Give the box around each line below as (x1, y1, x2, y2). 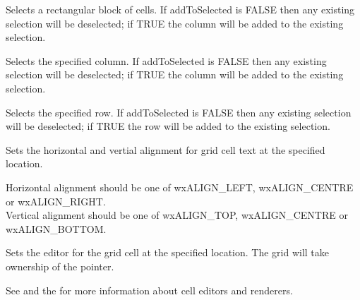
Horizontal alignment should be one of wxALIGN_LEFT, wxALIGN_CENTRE (6, 179, 354, 194)
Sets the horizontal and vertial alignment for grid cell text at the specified (6, 142, 325, 157)
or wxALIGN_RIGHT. (6, 193, 106, 208)
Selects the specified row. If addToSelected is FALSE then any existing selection (6, 104, 352, 119)
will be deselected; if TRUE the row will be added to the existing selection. (6, 119, 330, 133)
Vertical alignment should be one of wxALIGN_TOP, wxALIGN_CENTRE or (6, 208, 348, 222)
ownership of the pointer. (6, 258, 114, 273)
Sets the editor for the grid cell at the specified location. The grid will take (6, 245, 330, 260)
